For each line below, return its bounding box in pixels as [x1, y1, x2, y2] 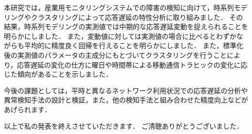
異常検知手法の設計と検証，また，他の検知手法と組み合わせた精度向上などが [4, 95, 248, 105]
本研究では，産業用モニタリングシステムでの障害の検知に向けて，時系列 [4, 2, 234, 12]
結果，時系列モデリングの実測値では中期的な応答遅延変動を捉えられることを [4, 21, 248, 32]
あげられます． [4, 104, 51, 114]
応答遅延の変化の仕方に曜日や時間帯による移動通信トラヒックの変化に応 [17, 59, 248, 69]
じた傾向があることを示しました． [4, 69, 112, 79]
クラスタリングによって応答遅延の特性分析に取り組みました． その [31, 12, 243, 22]
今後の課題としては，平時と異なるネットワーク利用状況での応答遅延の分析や [4, 85, 248, 95]
